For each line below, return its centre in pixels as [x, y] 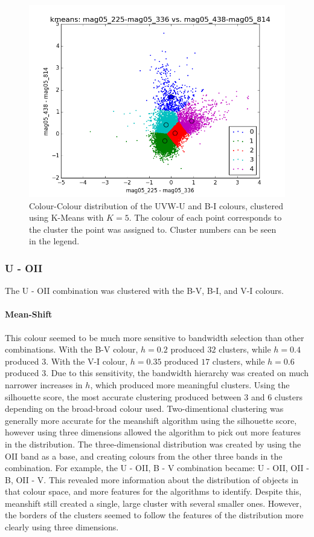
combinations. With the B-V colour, [72, 349]
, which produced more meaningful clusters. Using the [190, 384]
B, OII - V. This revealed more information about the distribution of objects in [152, 479]
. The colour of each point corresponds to [205, 217]
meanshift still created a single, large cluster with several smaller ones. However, [153, 503]
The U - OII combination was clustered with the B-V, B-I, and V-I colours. [144, 291]
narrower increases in [44, 384]
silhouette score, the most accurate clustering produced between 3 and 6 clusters [154, 396]
